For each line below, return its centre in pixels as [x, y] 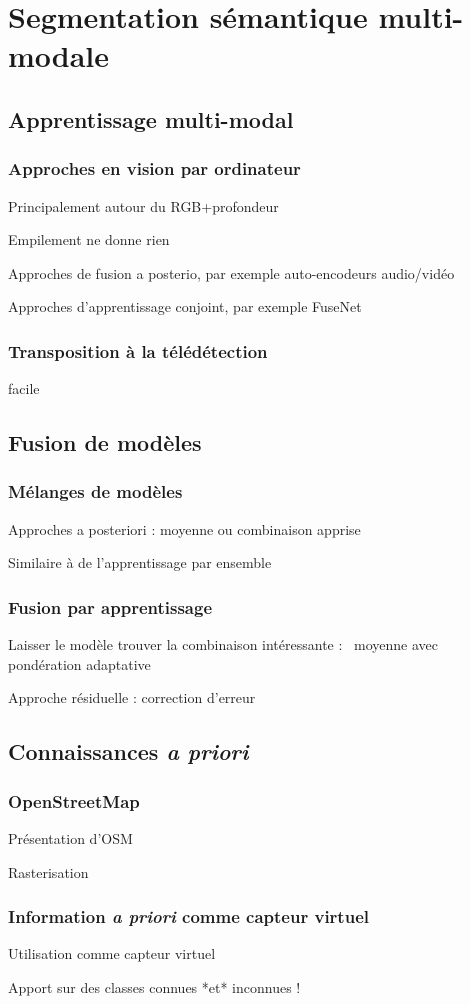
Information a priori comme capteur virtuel [188, 916]
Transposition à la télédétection [138, 350]
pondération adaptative [79, 663]
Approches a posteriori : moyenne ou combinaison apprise [184, 528]
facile [24, 388]
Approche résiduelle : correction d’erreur [132, 697]
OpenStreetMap [74, 800]
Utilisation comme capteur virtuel [112, 953]
